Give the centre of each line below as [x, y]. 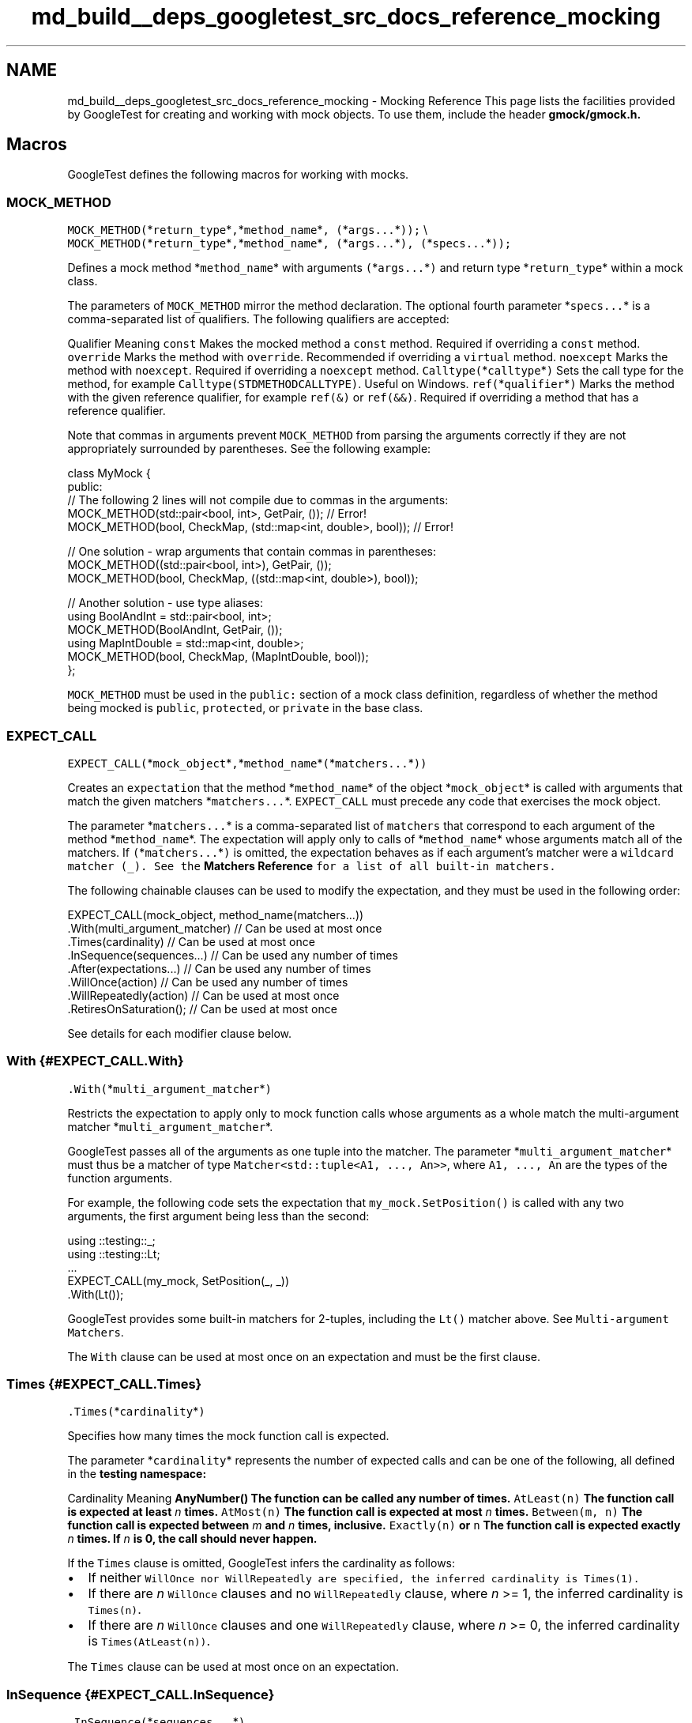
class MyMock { [109, 473]
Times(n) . [115, 1610]
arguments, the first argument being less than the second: [218, 1216]
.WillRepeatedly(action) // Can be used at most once [203, 995]
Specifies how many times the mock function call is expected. [228, 1436]
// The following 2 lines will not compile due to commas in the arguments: [258, 500]
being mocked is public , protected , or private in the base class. [245, 708]
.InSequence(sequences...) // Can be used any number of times [233, 955]
